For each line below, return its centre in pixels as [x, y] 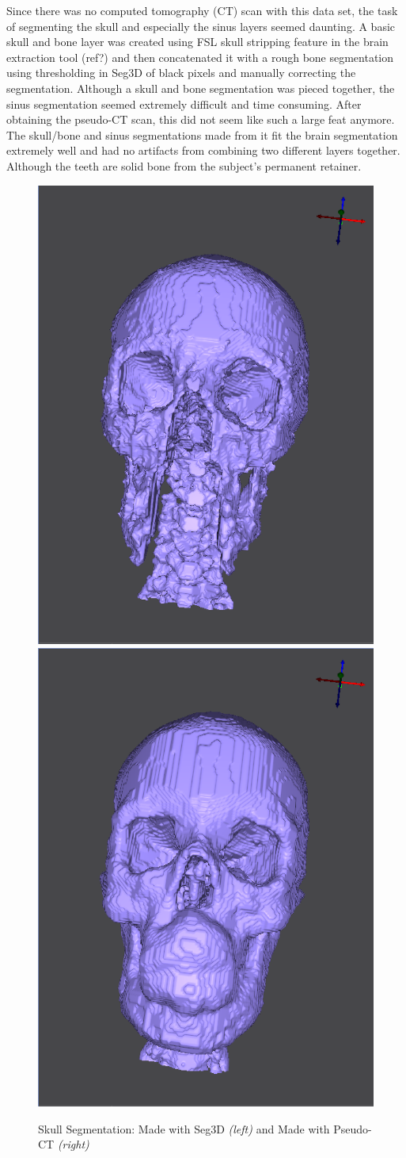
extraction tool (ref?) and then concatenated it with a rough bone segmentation [200, 57]
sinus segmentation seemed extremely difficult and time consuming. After [184, 104]
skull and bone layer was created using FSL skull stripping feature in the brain [197, 42]
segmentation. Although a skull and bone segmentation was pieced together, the [201, 88]
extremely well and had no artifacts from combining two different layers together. [203, 150]
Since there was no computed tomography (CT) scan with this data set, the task [202, 10]
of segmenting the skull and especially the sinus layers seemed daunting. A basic [201, 26]
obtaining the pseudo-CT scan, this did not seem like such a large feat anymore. [201, 119]
